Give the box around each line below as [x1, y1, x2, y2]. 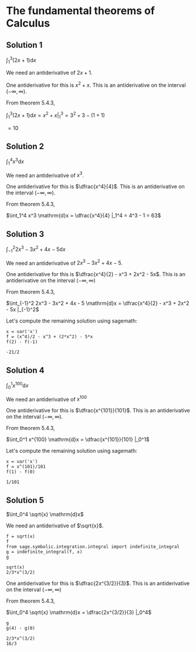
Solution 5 [6, 495, 44, 505]
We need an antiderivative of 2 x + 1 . [6, 69, 93, 76]
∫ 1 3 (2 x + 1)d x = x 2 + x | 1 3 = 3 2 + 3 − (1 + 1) [6, 110, 106, 120]
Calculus [6, 16, 50, 30]
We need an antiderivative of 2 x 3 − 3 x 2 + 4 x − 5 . [6, 258, 123, 267]
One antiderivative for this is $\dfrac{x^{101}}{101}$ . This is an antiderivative [6, 407, 190, 414]
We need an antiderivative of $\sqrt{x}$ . [6, 522, 104, 529]
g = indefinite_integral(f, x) [6, 549, 83, 555]
